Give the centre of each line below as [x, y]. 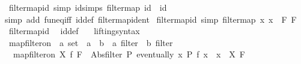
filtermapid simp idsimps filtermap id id [88, 7]
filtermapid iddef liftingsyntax [74, 31]
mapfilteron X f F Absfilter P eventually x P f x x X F [129, 54]
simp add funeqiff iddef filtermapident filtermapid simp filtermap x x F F [151, 19]
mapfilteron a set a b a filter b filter [91, 42]
